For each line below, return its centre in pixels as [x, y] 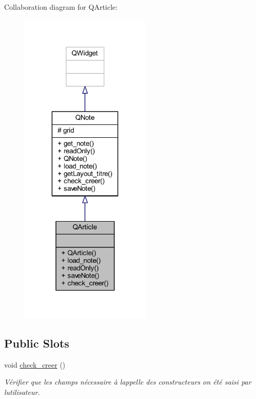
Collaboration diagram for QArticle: [61, 7]
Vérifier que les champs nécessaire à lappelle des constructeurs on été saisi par [128, 382]
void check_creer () [35, 364]
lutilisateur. [22, 392]
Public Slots [37, 343]
